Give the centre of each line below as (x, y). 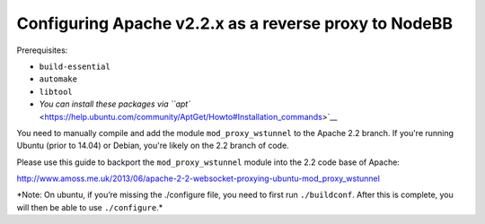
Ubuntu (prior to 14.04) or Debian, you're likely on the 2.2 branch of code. (153, 146)
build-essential (75, 66)
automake (58, 79)
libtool (56, 91)
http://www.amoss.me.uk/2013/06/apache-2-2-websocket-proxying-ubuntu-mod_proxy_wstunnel (198, 178)
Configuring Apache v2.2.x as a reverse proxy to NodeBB (235, 23)
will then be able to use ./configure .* (90, 207)
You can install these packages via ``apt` (115, 104)
